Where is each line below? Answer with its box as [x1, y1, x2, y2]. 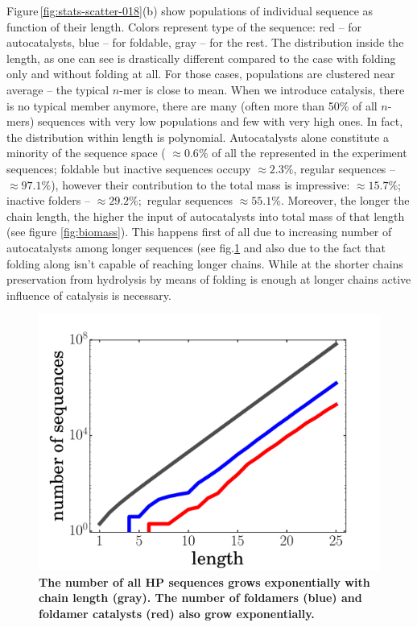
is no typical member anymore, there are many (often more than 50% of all [6, 97, 378, 114]
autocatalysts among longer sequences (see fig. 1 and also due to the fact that [6, 239, 386, 255]
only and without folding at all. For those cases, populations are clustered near [6, 65, 395, 82]
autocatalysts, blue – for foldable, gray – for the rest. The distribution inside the [6, 34, 404, 51]
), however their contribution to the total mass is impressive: [51, 176, 350, 193]
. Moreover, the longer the [280, 192, 410, 209]
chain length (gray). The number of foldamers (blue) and [39, 589, 362, 606]
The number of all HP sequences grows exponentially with [39, 573, 370, 590]
